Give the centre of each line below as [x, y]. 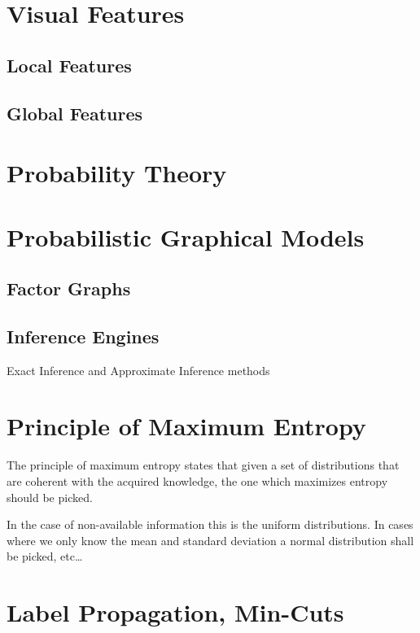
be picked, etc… [45, 556]
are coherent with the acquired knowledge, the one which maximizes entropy [197, 480]
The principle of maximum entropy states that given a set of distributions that [203, 465]
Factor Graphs [69, 288]
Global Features [75, 113]
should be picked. [50, 497]
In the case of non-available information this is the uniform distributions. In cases [210, 524]
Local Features [69, 65]
